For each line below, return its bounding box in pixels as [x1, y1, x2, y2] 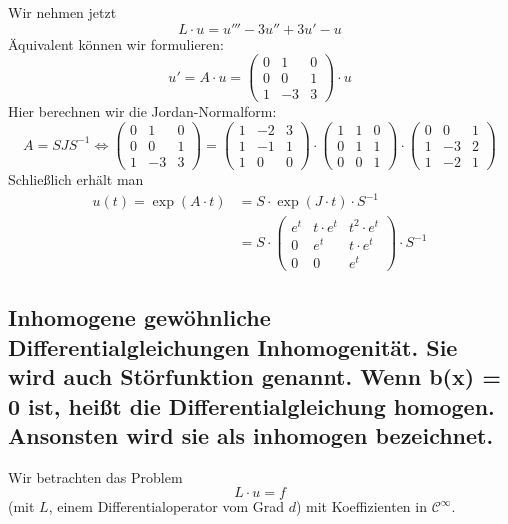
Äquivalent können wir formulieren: [8, 33, 224, 54]
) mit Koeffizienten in [295, 496, 427, 517]
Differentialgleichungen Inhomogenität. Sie [8, 331, 458, 362]
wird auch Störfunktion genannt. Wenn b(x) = [8, 361, 501, 392]
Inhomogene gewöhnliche [8, 302, 271, 333]
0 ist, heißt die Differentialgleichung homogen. [8, 390, 495, 421]
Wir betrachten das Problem [8, 466, 183, 487]
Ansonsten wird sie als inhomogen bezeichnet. [8, 420, 494, 451]
